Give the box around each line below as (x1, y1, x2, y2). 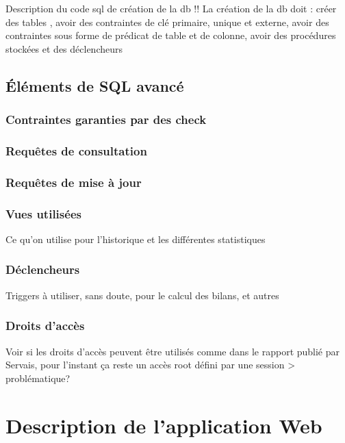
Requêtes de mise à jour (5, 173, 142, 190)
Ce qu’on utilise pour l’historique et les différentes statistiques (5, 231, 266, 246)
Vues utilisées (5, 205, 81, 222)
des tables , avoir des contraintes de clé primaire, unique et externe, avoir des (5, 14, 329, 29)
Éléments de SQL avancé (5, 75, 184, 96)
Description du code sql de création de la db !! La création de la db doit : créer (5, 1, 337, 15)
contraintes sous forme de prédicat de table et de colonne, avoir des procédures (5, 28, 336, 42)
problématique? (5, 370, 71, 385)
